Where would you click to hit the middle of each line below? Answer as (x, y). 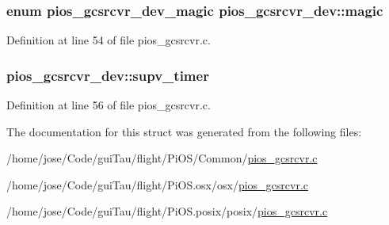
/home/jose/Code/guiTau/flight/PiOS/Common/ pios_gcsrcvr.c (162, 158)
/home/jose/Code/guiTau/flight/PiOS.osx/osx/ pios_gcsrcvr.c (158, 184)
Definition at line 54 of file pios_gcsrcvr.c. (109, 40)
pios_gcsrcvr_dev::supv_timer (108, 75)
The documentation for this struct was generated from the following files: (184, 131)
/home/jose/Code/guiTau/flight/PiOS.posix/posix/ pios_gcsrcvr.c (167, 211)
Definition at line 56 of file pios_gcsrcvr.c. (109, 105)
